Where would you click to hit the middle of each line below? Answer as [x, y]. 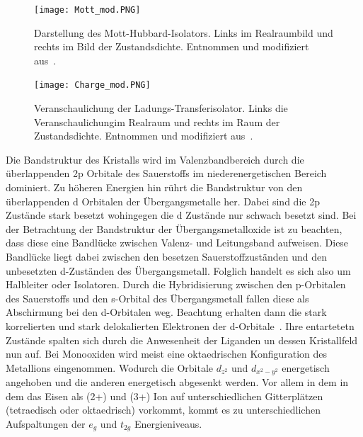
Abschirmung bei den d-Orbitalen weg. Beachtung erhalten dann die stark [166, 312]
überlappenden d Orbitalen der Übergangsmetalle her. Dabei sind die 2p [163, 201]
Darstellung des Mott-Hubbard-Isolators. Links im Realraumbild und [184, 32]
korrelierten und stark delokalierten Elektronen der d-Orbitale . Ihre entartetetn [180, 326]
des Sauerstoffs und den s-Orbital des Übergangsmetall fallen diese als [157, 298]
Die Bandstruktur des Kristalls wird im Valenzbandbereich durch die [155, 159]
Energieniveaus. [168, 424]
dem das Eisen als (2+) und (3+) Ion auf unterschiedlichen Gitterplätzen [165, 396]
